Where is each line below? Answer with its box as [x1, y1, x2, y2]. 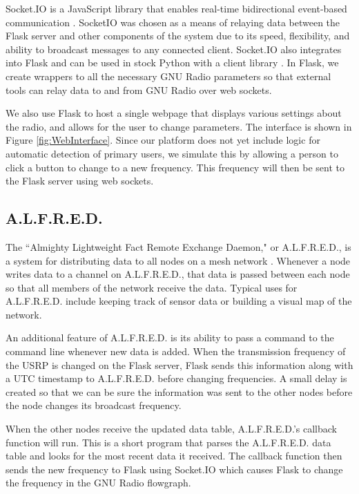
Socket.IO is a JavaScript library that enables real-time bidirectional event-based [6, 1, 347, 15]
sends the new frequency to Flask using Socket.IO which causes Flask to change [6, 462, 343, 476]
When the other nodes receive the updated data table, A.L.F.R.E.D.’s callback [6, 421, 337, 436]
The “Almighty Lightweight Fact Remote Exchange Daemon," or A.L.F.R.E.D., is [6, 239, 351, 254]
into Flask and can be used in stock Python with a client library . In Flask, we [6, 55, 339, 70]
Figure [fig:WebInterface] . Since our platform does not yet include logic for [6, 133, 320, 147]
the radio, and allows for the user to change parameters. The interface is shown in [6, 119, 352, 133]
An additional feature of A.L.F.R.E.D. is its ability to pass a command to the [6, 330, 334, 345]
